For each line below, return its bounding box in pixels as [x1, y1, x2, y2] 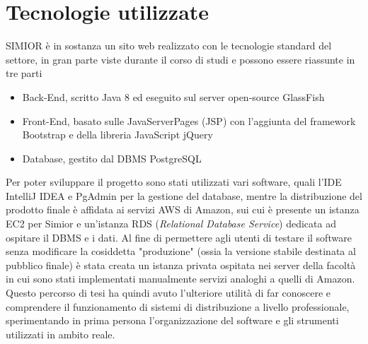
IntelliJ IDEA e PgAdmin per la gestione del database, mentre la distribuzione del [6, 188, 362, 203]
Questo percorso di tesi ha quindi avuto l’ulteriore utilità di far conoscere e [6, 285, 331, 300]
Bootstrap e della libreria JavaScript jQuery [22, 127, 213, 142]
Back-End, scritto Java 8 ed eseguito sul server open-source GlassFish [22, 89, 325, 104]
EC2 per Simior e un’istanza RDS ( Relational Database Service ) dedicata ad [6, 216, 336, 231]
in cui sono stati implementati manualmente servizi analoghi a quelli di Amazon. [6, 271, 355, 286]
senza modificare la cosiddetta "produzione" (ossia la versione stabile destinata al [6, 244, 356, 259]
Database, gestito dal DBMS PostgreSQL [22, 150, 202, 165]
